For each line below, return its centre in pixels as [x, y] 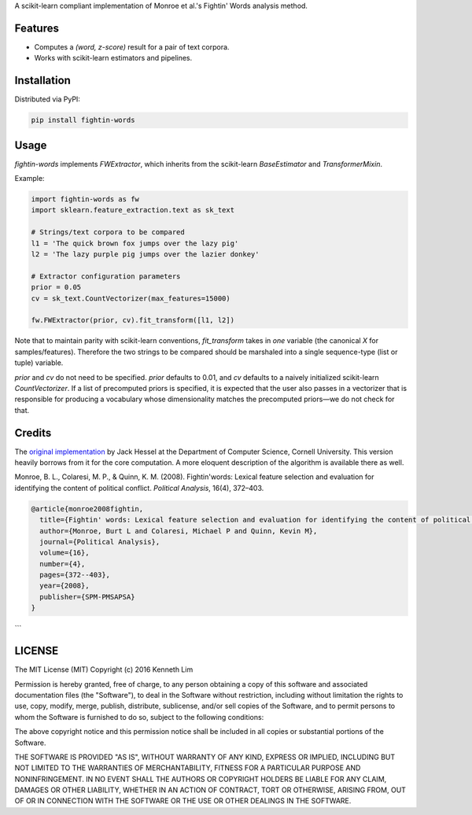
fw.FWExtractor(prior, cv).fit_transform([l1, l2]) [133, 320]
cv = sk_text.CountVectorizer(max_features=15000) [131, 298]
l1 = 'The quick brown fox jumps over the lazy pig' [135, 243]
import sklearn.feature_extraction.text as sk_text [133, 210]
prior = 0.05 [56, 288]
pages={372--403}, [75, 575]
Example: [29, 179]
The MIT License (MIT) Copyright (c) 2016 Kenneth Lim [104, 669]
